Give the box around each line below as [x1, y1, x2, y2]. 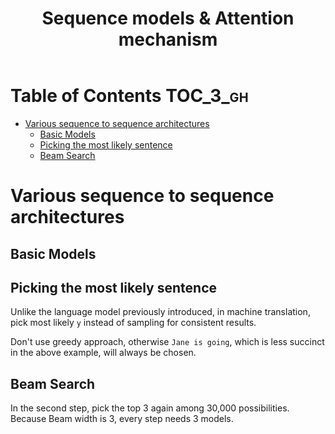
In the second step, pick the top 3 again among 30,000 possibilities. [10, 402, 290, 414]
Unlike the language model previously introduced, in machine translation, [10, 306, 311, 318]
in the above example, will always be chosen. [10, 347, 197, 359]
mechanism [118, 28, 218, 51]
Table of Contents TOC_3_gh [10, 85, 249, 107]
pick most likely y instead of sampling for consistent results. [10, 317, 257, 329]
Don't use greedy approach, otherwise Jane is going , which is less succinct [10, 336, 325, 348]
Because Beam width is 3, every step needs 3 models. [10, 413, 234, 425]
